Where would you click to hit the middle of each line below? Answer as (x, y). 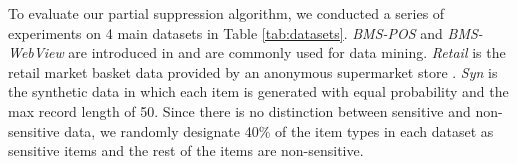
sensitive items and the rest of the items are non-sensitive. (186, 150)
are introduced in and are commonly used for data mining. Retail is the (287, 52)
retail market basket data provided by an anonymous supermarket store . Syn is (253, 71)
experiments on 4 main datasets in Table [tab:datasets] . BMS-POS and (225, 32)
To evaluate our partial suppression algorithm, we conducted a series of (226, 13)
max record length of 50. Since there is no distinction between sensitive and (239, 110)
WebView (36, 52)
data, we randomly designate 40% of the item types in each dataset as (279, 130)
